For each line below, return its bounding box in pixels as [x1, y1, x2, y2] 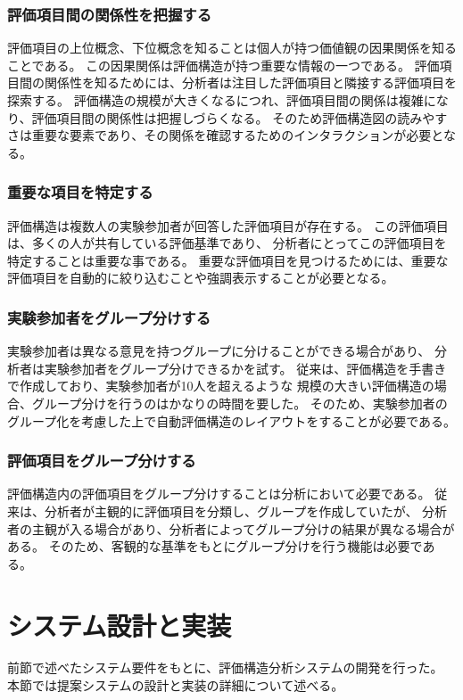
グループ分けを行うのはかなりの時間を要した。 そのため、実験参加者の [31, 393, 448, 412]
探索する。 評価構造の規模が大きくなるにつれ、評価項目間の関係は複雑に [7, 91, 436, 109]
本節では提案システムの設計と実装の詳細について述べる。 [7, 676, 344, 695]
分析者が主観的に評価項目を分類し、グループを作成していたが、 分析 [44, 501, 448, 520]
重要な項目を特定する [7, 181, 153, 203]
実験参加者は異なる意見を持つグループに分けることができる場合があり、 [7, 342, 431, 360]
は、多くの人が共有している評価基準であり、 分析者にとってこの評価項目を [7, 234, 447, 252]
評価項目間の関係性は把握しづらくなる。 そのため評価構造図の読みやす [31, 108, 448, 127]
